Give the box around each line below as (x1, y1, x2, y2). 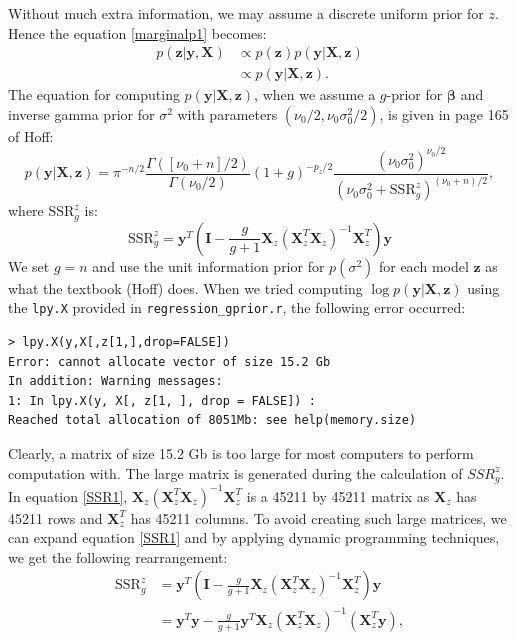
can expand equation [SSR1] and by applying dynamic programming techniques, (8, 527, 500, 548)
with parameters (177, 103, 278, 124)
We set (8, 255, 50, 276)
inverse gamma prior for (8, 103, 155, 124)
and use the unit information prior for (92, 255, 325, 276)
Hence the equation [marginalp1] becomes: (8, 22, 267, 43)
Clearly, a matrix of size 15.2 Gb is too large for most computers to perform (8, 442, 474, 463)
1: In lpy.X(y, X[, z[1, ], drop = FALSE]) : (8, 393, 316, 408)
